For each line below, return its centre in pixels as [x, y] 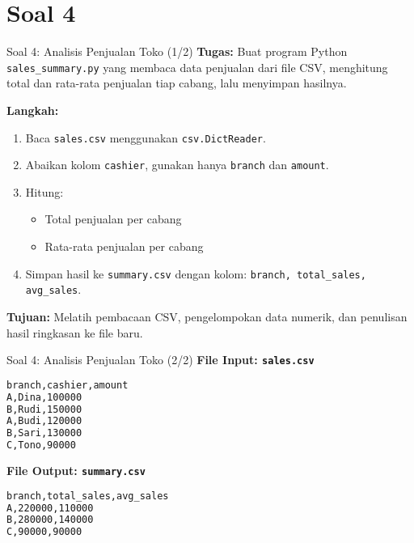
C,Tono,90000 [41, 445]
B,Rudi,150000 [44, 409]
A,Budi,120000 [44, 421]
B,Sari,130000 [44, 433]
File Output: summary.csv [76, 471]
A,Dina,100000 [44, 397]
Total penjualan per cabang [113, 219]
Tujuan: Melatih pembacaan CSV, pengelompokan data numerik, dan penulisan [207, 316]
